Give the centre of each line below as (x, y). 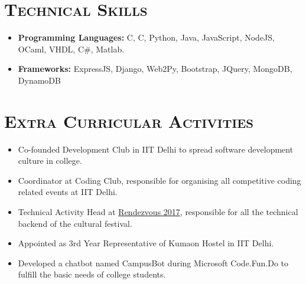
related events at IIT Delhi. (68, 192)
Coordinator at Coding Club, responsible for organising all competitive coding (159, 180)
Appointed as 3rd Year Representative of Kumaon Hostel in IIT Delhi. (146, 243)
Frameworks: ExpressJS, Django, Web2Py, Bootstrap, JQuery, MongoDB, (155, 69)
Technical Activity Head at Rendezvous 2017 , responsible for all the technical (158, 212)
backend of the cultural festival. (75, 223)
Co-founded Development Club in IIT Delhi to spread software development (156, 149)
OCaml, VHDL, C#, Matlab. (71, 49)
